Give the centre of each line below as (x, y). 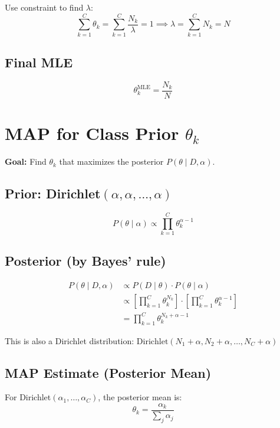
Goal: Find (26, 161)
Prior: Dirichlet (53, 193)
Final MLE (39, 62)
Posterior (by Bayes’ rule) (85, 261)
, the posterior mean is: (140, 397)
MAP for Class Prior (92, 133)
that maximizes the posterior (111, 161)
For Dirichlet (28, 397)
